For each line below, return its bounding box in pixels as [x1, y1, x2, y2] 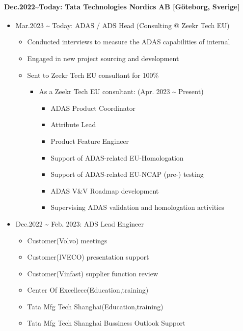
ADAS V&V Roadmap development [51, 185, 159, 196]
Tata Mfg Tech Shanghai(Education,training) [27, 301, 163, 311]
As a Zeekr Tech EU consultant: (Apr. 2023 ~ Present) [39, 86, 204, 97]
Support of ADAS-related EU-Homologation [51, 152, 184, 163]
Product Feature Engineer [51, 135, 129, 146]
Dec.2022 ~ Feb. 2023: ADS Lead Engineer [15, 218, 144, 229]
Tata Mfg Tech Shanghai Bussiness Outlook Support [27, 318, 186, 328]
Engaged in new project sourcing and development [27, 53, 179, 63]
